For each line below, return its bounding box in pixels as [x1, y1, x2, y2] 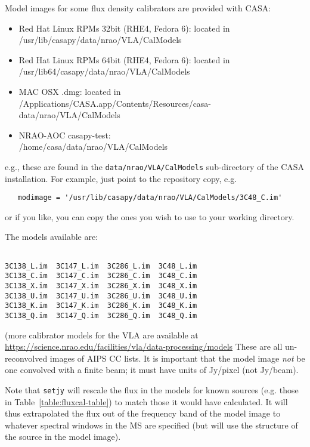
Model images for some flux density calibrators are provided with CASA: [5, 2, 271, 14]
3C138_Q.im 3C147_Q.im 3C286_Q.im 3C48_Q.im [5, 311, 197, 320]
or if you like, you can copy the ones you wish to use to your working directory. [5, 210, 294, 223]
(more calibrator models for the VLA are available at [5, 328, 199, 341]
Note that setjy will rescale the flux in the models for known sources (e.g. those [5, 384, 299, 396]
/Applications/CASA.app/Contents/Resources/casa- [18, 97, 212, 109]
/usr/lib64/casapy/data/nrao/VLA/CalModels [18, 65, 190, 78]
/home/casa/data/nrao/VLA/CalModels [18, 140, 168, 153]
